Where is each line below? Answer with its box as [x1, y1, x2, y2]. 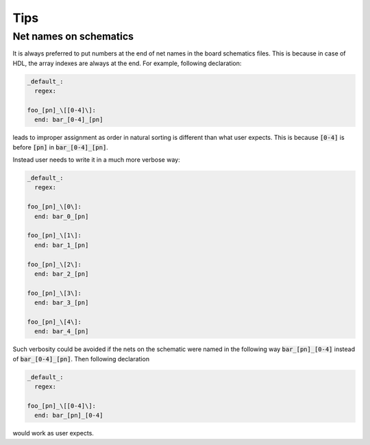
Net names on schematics [12, 30, 134, 43]
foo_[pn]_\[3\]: [27, 289, 82, 297]
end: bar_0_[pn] [34, 213, 89, 220]
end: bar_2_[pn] [34, 269, 89, 278]
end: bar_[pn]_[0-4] [34, 411, 103, 420]
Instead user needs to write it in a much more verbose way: [12, 156, 181, 164]
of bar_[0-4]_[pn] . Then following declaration [12, 354, 150, 363]
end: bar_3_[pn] [34, 299, 89, 306]
